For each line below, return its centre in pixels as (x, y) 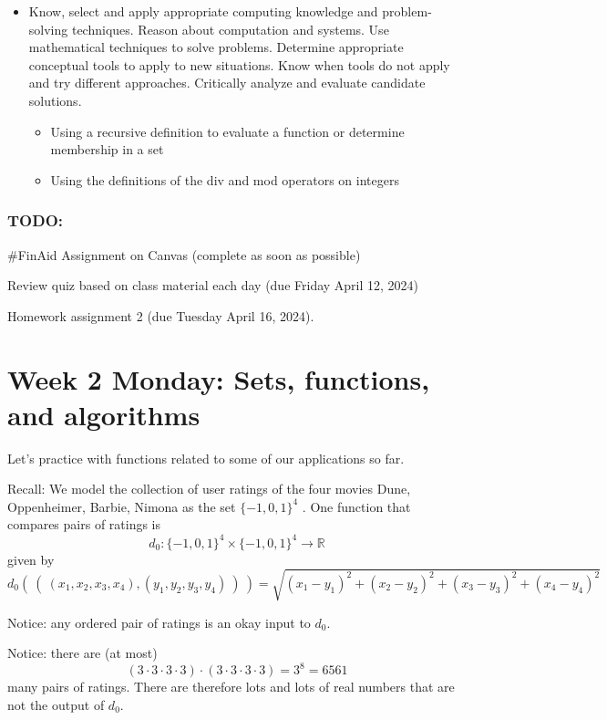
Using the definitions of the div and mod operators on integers (225, 179)
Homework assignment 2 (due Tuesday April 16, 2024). (161, 315)
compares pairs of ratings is (84, 524)
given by (31, 559)
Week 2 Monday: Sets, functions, (219, 378)
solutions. (55, 100)
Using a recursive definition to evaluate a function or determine (227, 131)
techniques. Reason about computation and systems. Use (230, 29)
